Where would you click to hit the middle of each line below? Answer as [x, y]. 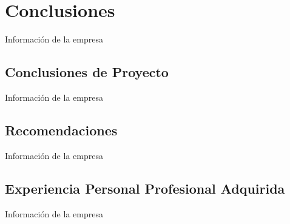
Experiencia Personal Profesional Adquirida [145, 188]
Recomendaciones [61, 130]
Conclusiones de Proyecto [87, 72]
